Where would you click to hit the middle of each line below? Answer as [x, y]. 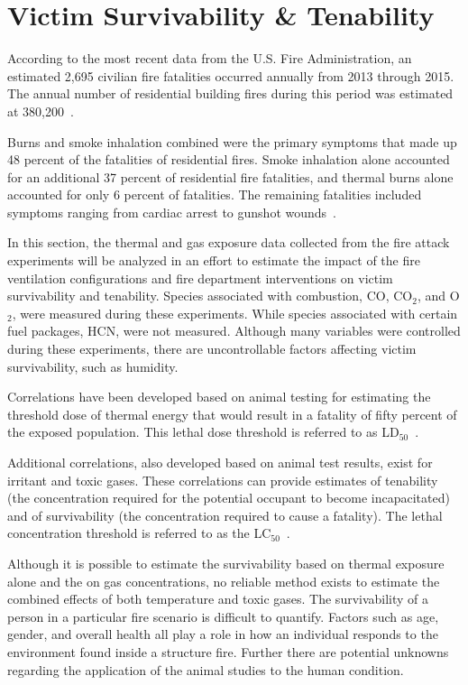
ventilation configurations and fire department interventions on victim [200, 278]
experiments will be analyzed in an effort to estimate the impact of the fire [214, 260]
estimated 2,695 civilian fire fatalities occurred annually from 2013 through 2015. [231, 75]
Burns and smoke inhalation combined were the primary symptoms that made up [232, 141]
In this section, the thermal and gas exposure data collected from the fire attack [229, 242]
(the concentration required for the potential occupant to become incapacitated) [229, 498]
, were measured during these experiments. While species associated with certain [235, 313]
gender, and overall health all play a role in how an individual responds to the [223, 634]
